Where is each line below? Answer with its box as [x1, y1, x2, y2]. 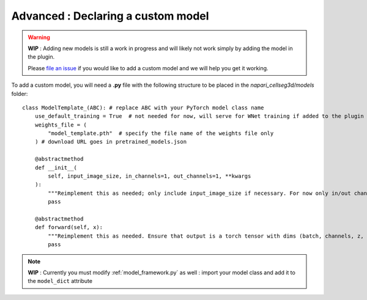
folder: [11, 90, 28, 97]
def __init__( [34, 164, 78, 171]
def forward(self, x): [34, 224, 103, 231]
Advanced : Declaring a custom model [11, 9, 209, 23]
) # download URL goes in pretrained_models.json [34, 138, 187, 145]
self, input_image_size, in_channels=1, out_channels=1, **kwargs [48, 173, 251, 180]
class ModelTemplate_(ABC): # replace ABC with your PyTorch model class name [22, 104, 264, 111]
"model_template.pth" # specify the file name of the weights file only [48, 130, 274, 137]
